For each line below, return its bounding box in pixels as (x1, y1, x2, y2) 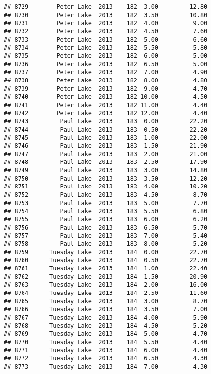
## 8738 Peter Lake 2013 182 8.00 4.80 (4, 77, 208, 84)
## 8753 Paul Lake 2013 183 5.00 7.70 (4, 199, 208, 207)
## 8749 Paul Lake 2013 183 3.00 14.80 (4, 167, 208, 174)
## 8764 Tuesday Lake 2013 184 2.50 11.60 (4, 289, 208, 296)
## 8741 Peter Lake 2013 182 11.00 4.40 (4, 101, 208, 108)
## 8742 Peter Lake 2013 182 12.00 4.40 (4, 109, 208, 117)
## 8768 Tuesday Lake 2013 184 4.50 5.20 (4, 322, 208, 329)
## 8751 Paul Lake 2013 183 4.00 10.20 (4, 183, 208, 190)
